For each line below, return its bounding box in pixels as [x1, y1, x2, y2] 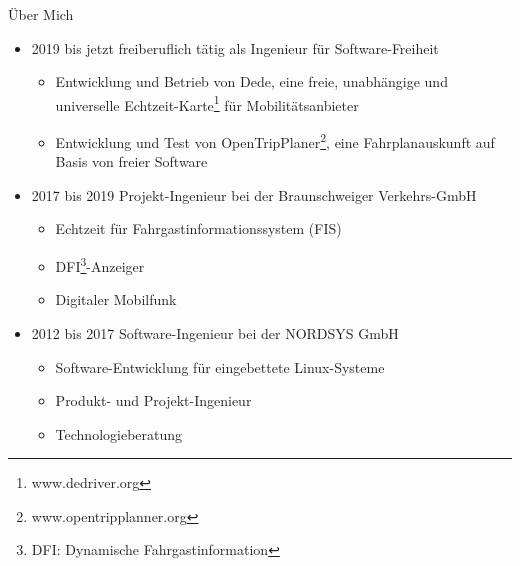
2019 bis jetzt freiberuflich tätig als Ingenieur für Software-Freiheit [31, 37, 439, 58]
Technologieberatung [55, 423, 183, 444]
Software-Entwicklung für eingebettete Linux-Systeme [55, 356, 385, 377]
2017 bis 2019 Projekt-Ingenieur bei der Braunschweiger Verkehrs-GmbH [31, 184, 477, 205]
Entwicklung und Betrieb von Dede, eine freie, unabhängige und [55, 71, 448, 92]
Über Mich [8, 4, 74, 24]
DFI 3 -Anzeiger [55, 253, 145, 276]
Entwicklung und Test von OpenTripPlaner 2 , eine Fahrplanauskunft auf [55, 129, 495, 152]
